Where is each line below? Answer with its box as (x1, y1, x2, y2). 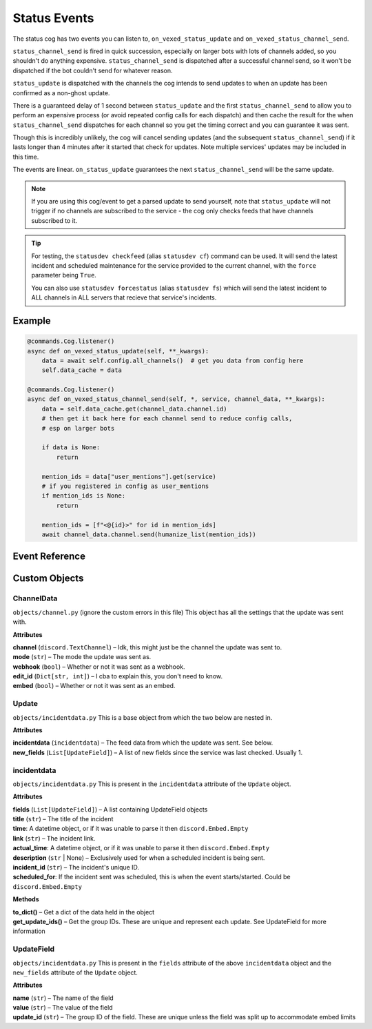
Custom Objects (12, 573, 84, 585)
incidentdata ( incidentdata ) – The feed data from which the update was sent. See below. (12, 738, 273, 747)
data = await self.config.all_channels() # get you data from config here (41, 356, 304, 364)
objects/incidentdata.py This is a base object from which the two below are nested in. (12, 713, 273, 721)
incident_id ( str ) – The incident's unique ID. (12, 863, 140, 872)
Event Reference (12, 551, 86, 562)
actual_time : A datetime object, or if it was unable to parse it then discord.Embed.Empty (12, 844, 270, 852)
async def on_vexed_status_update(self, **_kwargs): (27, 347, 209, 355)
